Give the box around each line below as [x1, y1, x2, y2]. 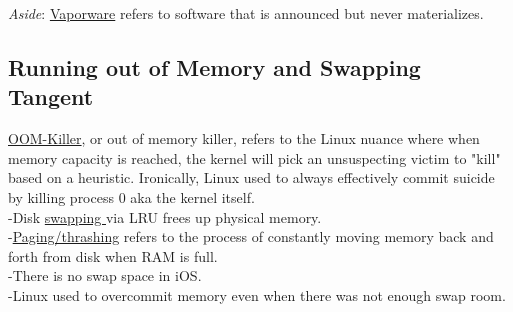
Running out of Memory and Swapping [8, 51, 421, 82]
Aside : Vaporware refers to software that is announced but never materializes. [8, 3, 484, 23]
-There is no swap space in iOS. [8, 265, 202, 286]
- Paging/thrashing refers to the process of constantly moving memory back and [8, 226, 494, 247]
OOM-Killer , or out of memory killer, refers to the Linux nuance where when [8, 128, 480, 149]
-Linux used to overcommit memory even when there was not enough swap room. [8, 284, 506, 305]
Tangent [8, 81, 94, 112]
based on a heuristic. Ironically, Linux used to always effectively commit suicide [8, 167, 495, 188]
